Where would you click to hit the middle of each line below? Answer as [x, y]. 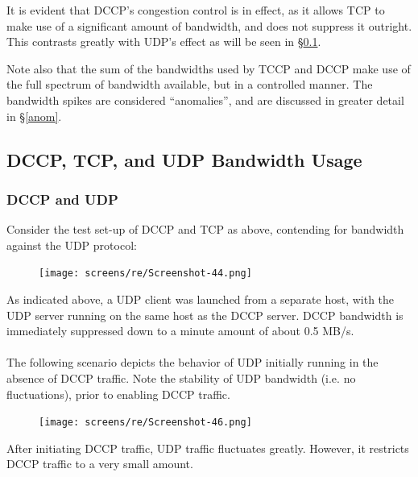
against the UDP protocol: [72, 245]
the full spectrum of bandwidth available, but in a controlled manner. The [190, 84]
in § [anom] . [34, 116]
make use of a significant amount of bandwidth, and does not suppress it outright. [209, 25]
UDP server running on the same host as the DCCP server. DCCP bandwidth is [205, 315]
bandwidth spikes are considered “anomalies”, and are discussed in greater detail [205, 100]
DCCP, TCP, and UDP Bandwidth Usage [184, 159]
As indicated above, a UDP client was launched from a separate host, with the [201, 299]
